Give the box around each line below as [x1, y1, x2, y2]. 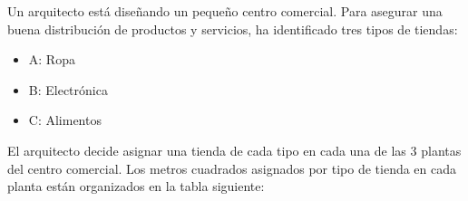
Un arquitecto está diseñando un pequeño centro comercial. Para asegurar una [7, 2, 443, 20]
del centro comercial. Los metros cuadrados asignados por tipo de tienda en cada [7, 158, 457, 177]
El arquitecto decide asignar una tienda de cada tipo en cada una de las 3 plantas [7, 140, 462, 159]
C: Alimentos [28, 110, 102, 129]
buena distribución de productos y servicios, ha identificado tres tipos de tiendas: [7, 19, 458, 38]
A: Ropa [28, 50, 75, 69]
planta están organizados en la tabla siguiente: [7, 177, 265, 196]
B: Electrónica [28, 80, 108, 99]
